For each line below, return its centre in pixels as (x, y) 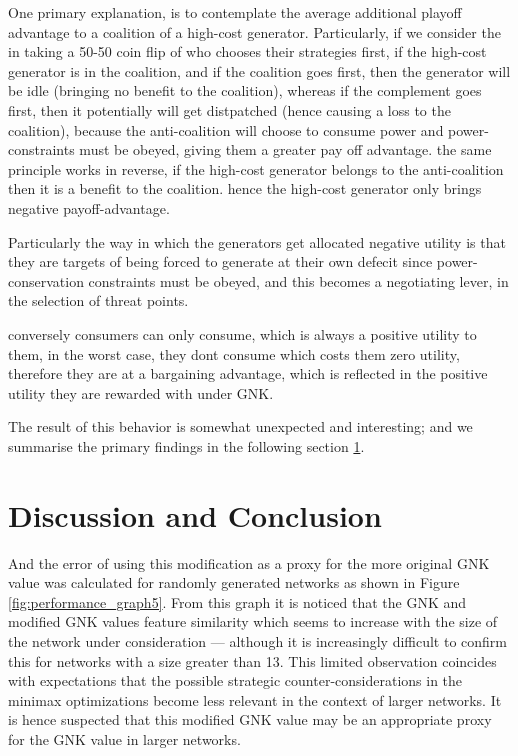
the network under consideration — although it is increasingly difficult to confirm (258, 640)
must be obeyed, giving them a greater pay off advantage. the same (285, 149)
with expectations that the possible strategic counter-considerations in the (235, 680)
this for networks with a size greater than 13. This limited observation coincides (252, 660)
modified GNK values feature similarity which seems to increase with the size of (253, 621)
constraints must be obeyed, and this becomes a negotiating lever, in (298, 280)
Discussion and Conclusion (195, 514)
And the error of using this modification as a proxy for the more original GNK (249, 562)
